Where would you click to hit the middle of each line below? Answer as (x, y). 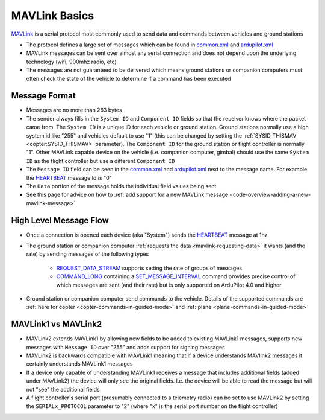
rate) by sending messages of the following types (88, 254)
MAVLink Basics (53, 16)
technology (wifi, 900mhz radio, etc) (71, 62)
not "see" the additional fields (63, 389)
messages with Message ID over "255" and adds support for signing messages (125, 347)
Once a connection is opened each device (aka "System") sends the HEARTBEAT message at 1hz (147, 235)
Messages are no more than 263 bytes (74, 110)
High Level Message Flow (60, 220)
